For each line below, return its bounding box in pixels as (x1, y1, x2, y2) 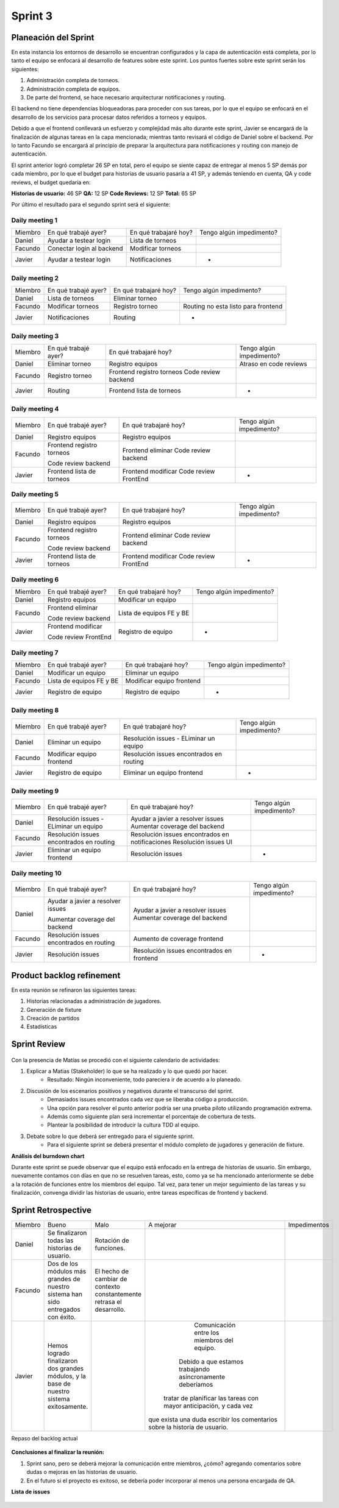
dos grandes (48, 1364, 84, 1373)
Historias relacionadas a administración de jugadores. (26, 997, 162, 1005)
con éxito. (48, 1313, 76, 1321)
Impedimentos (288, 1221, 329, 1229)
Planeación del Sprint (11, 32, 95, 43)
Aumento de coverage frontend (133, 934, 224, 943)
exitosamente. (48, 1403, 88, 1411)
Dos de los (48, 1259, 79, 1268)
